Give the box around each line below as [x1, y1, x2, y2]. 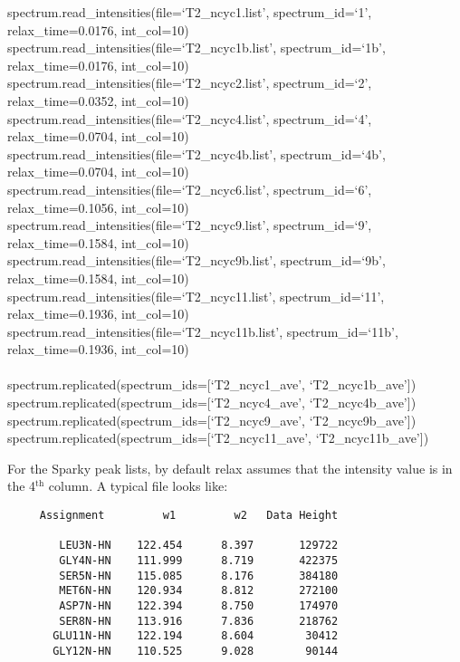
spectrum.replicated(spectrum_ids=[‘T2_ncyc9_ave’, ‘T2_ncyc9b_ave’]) [7, 410, 417, 429]
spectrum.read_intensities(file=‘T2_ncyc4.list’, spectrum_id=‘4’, [7, 109, 372, 128]
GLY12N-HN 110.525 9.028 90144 [53, 644, 339, 657]
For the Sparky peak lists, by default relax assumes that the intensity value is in [7, 458, 453, 477]
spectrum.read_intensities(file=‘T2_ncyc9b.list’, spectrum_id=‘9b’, [7, 251, 386, 270]
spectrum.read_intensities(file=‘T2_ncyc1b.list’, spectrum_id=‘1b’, [7, 38, 386, 57]
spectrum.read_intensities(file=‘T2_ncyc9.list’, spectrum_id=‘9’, [7, 216, 372, 235]
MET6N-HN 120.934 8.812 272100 [59, 584, 339, 598]
